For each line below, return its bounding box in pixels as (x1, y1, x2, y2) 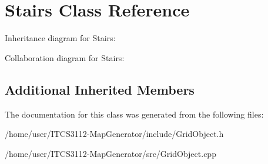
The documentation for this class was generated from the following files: (5, 108, 264, 120)
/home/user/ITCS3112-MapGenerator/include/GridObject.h (5, 128, 224, 140)
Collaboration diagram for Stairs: (5, 51, 125, 63)
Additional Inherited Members (5, 80, 195, 98)
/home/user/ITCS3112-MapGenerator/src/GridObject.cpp (5, 147, 216, 159)
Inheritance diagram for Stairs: (5, 32, 116, 44)
